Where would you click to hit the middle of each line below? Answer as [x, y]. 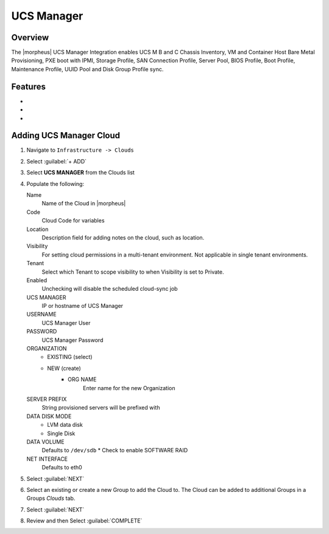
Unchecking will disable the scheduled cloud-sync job [110, 289]
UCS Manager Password [73, 340]
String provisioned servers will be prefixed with [101, 408]
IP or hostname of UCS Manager [83, 306]
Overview [30, 37]
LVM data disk [65, 425]
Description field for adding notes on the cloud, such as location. [123, 237]
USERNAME [42, 315]
